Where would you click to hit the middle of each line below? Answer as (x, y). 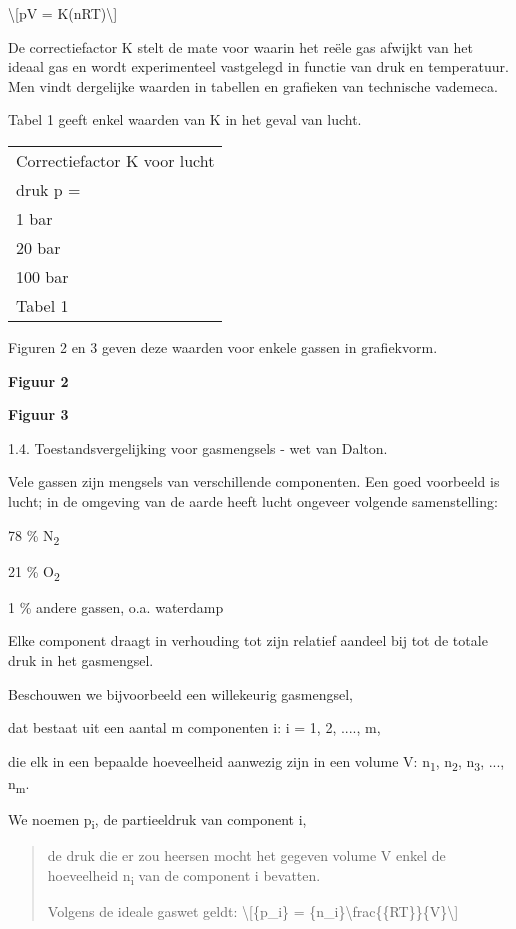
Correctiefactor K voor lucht (115, 160)
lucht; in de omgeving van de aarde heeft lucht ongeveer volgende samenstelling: (253, 500)
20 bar (38, 247)
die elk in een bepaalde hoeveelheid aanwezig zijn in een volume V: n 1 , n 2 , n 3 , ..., (256, 762)
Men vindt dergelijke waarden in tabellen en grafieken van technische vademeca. (253, 85)
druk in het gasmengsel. (81, 659)
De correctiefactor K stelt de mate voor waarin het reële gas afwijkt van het (240, 46)
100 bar (42, 276)
